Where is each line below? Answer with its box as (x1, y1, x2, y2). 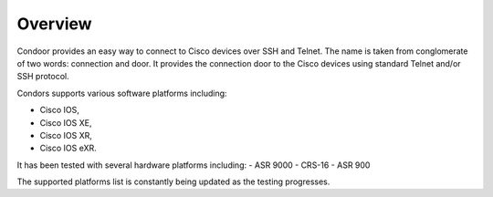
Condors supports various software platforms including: (16, 88, 227, 98)
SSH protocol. (16, 71, 69, 82)
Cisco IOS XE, (39, 117, 92, 128)
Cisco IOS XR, (39, 130, 93, 140)
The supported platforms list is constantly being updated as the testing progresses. (16, 176, 330, 187)
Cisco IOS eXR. (39, 142, 98, 154)
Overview (16, 14, 92, 34)
